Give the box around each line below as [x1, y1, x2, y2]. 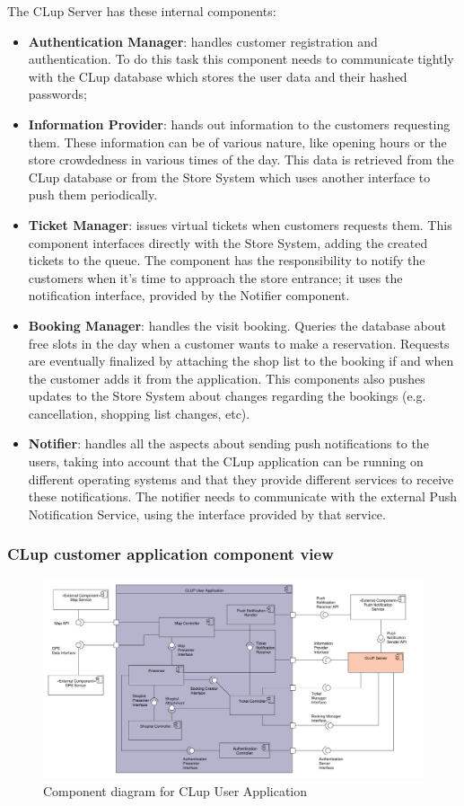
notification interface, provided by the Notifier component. [28, 286, 350, 305]
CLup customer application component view [7, 543, 334, 565]
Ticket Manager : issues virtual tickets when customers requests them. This [28, 215, 452, 234]
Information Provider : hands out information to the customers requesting [28, 114, 451, 133]
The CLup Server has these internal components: [7, 2, 276, 20]
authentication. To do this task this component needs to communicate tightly [28, 49, 454, 68]
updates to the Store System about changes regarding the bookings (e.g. [28, 386, 426, 405]
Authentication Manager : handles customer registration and [28, 31, 378, 50]
